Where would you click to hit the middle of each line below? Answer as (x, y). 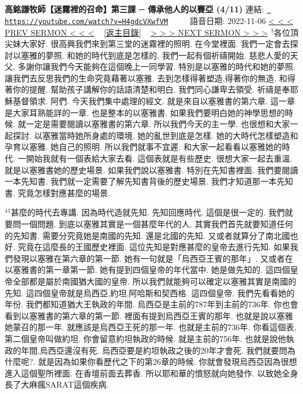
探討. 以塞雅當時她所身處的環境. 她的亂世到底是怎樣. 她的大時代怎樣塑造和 (155, 135)
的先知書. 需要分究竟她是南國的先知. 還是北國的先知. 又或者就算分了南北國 (147, 235)
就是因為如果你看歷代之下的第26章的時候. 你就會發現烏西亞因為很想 (168, 362)
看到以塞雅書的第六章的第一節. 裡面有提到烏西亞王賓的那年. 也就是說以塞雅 (149, 315)
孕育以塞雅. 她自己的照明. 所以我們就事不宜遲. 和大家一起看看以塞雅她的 (143, 147)
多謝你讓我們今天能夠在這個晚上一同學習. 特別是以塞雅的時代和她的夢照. (156, 66)
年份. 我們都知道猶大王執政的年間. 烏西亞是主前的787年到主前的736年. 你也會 (151, 304)
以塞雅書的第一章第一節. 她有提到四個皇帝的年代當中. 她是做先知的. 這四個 (147, 270)
